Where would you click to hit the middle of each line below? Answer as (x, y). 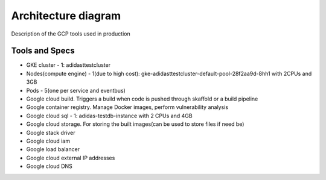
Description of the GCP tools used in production (71, 34)
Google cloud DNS (49, 166)
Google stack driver (51, 132)
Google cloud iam (48, 141)
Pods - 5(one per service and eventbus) (76, 90)
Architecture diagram (66, 16)
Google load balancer (53, 149)
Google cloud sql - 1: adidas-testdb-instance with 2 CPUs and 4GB (109, 116)
